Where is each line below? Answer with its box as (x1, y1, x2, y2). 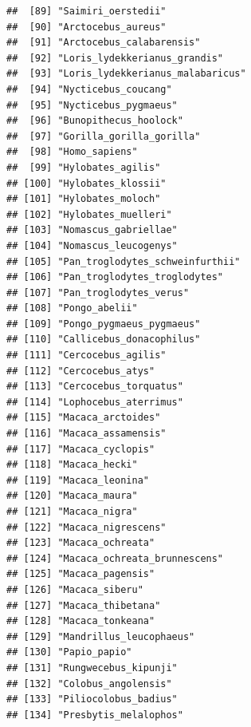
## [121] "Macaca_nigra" (6, 506, 138, 517)
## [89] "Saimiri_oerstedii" (6, 6, 167, 17)
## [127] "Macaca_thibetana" (6, 599, 161, 611)
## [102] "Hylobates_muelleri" (6, 208, 172, 220)
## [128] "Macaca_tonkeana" (6, 615, 155, 627)
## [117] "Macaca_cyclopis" (6, 443, 155, 455)
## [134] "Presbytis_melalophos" (6, 709, 183, 721)
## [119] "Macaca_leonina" (6, 474, 149, 486)
